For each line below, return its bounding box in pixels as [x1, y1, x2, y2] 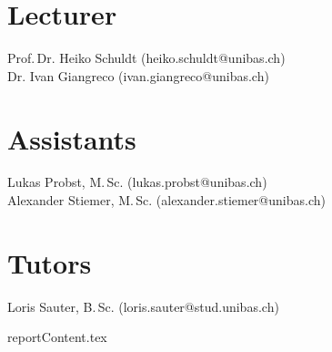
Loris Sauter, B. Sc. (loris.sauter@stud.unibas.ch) [7, 296, 279, 316]
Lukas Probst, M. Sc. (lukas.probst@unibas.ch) [7, 172, 267, 192]
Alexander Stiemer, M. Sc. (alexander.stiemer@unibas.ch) [7, 191, 326, 210]
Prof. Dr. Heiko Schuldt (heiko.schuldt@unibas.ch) [7, 48, 286, 67]
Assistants [7, 119, 136, 157]
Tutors [7, 243, 92, 281]
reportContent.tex [7, 327, 107, 347]
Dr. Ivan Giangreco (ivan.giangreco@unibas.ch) [7, 66, 269, 85]
